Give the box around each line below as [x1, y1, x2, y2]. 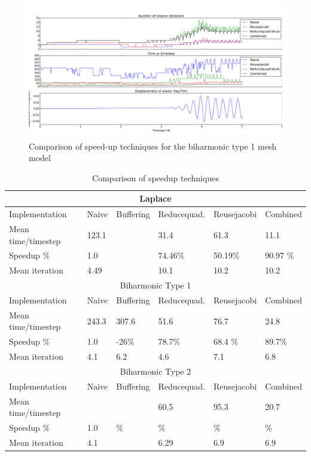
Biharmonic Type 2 [120, 364, 191, 377]
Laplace [139, 192, 172, 205]
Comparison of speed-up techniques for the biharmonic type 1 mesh [29, 139, 277, 152]
